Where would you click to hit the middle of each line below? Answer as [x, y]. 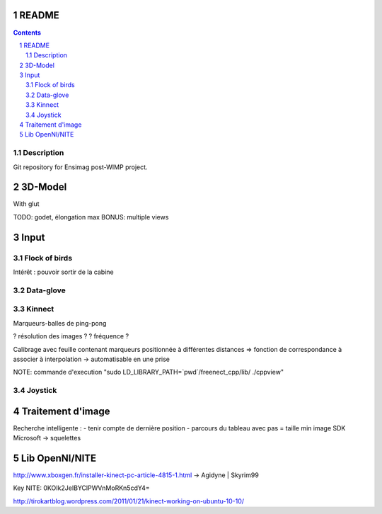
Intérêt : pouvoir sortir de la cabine [63, 272]
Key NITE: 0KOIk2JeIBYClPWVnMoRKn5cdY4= [81, 488]
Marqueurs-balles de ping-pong [60, 323]
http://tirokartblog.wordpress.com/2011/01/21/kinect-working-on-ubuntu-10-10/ [128, 501]
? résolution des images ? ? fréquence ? [71, 336]
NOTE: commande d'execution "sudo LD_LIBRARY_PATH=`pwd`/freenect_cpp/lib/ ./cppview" [149, 372]
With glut [26, 204]
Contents [27, 33]
